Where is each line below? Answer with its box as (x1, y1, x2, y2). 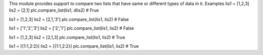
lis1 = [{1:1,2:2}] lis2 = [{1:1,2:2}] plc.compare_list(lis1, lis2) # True (9, 43, 139, 49)
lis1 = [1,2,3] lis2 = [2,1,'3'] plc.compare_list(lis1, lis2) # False (9, 16, 129, 22)
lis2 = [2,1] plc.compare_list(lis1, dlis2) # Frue (9, 7, 99, 13)
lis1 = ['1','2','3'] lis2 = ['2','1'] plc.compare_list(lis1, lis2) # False (9, 25, 134, 31)
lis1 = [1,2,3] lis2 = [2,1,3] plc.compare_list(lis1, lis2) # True (9, 34, 125, 40)
